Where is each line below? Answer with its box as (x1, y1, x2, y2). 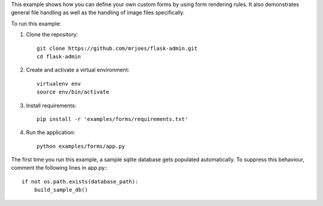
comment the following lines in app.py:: (11, 164, 108, 171)
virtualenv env (36, 80, 81, 87)
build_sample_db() (33, 186, 89, 193)
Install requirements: (26, 102, 77, 109)
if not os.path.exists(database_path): (22, 178, 139, 185)
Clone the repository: (26, 31, 78, 38)
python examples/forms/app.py (36, 143, 126, 149)
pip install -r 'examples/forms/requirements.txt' (36, 116, 188, 122)
